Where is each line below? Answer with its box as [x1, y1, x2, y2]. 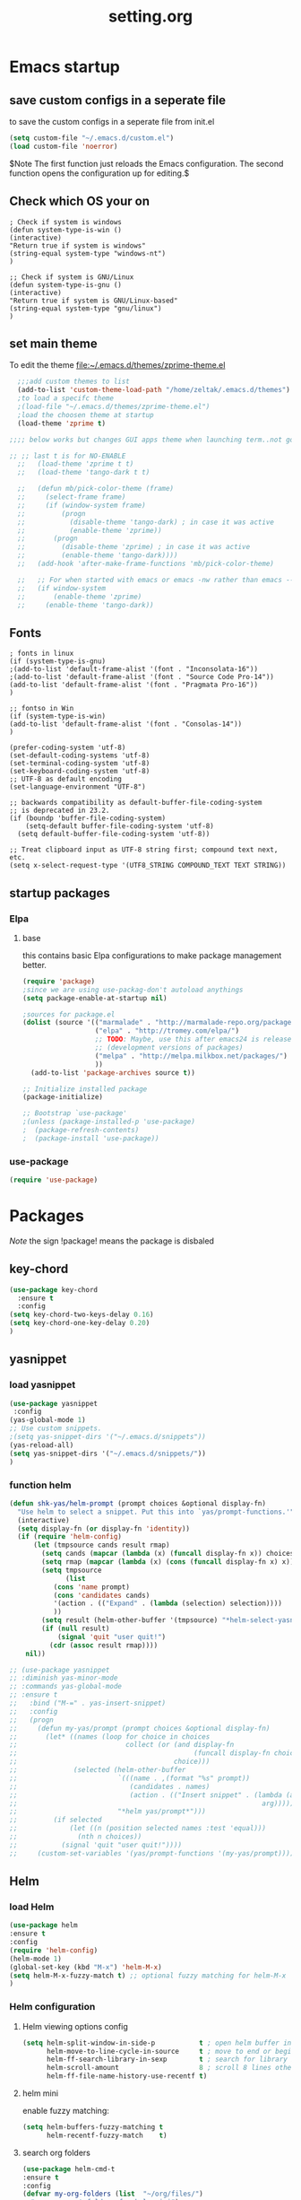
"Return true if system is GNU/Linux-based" [9, 296, 178, 305]
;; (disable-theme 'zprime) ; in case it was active [17, 543, 251, 552]
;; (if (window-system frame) [17, 501, 146, 510]
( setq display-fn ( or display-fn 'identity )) [17, 1523, 191, 1533]
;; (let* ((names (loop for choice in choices [9, 1732, 211, 1742]
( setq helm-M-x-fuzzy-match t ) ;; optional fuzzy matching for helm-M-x [9, 1971, 287, 1980]
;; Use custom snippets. [9, 1424, 102, 1433]
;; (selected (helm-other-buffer [9, 1766, 186, 1775]
